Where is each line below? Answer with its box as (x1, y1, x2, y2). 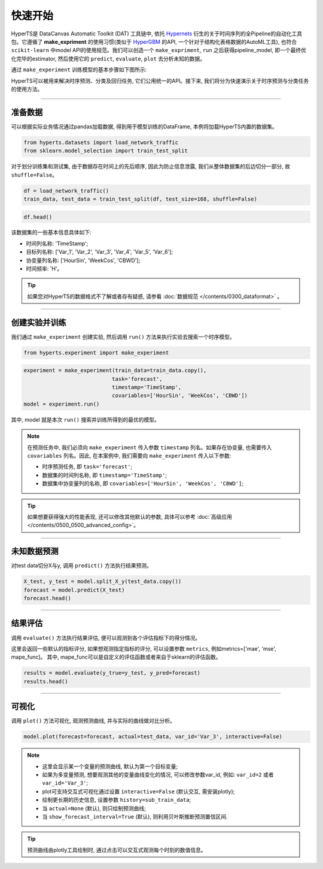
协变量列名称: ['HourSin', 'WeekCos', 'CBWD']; (26, 257, 141, 264)
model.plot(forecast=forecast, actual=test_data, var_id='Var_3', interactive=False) (23, 733, 282, 740)
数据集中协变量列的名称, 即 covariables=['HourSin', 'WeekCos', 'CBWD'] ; (42, 480, 244, 487)
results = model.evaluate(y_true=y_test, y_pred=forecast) (23, 669, 200, 676)
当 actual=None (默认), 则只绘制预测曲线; (42, 804, 147, 812)
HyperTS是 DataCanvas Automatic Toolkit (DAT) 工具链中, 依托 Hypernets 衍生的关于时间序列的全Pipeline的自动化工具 (11, 30, 302, 37)
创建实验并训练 (11, 317, 66, 327)
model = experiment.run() (23, 401, 100, 407)
